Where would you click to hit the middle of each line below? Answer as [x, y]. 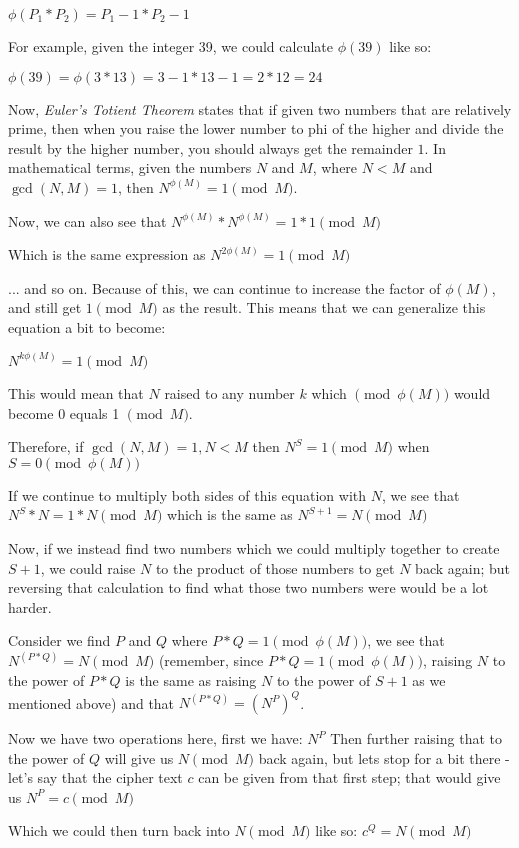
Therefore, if [46, 446]
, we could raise [88, 567]
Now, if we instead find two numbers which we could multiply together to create [254, 547]
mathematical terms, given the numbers [130, 167]
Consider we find [59, 640]
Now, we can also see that [87, 220]
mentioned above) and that [91, 702]
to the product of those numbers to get [275, 567]
